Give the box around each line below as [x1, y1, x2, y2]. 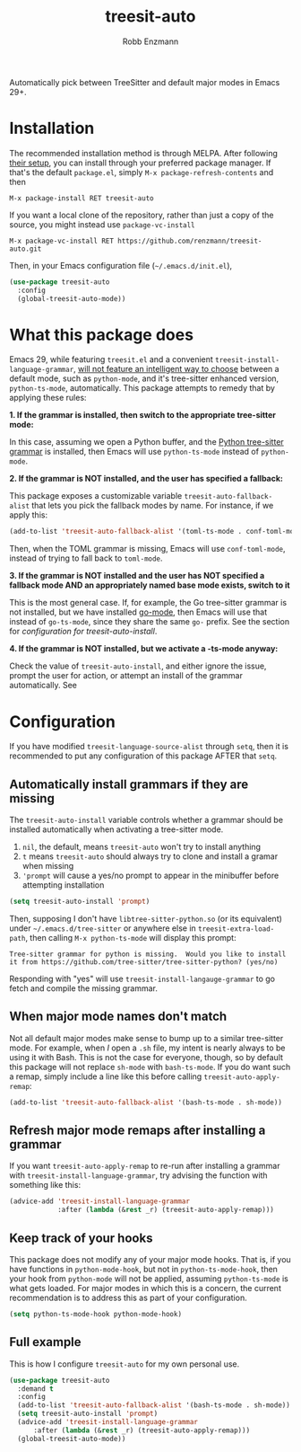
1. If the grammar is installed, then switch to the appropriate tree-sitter [9, 410, 276, 421]
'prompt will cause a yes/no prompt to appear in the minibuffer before [21, 870, 279, 881]
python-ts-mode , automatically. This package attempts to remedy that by [9, 383, 276, 394]
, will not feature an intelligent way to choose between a [73, 364, 279, 375]
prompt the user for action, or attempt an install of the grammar [9, 670, 244, 681]
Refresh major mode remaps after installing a [9, 1123, 266, 1138]
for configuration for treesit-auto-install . [9, 626, 158, 637]
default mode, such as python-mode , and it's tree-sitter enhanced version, [9, 373, 279, 384]
